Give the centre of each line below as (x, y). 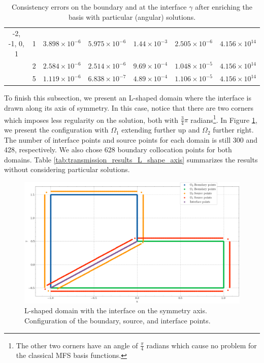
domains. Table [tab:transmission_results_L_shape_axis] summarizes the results (131, 159)
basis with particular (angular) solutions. (132, 16)
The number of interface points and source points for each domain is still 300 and (131, 139)
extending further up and (161, 130)
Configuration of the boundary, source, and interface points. (118, 320)
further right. (233, 130)
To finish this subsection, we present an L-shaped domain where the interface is (128, 98)
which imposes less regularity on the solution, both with (91, 120)
